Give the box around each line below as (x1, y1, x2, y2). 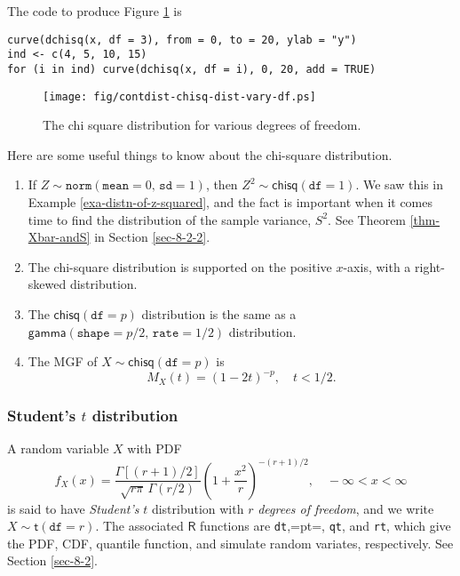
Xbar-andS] (28, 228, 91, 246)
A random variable (7, 439, 109, 458)
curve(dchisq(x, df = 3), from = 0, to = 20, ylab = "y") (7, 33, 357, 46)
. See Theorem (328, 210, 407, 228)
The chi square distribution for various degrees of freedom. (43, 116, 361, 134)
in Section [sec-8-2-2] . (94, 228, 210, 246)
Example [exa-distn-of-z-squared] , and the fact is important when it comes (28, 193, 433, 211)
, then (205, 175, 238, 194)
